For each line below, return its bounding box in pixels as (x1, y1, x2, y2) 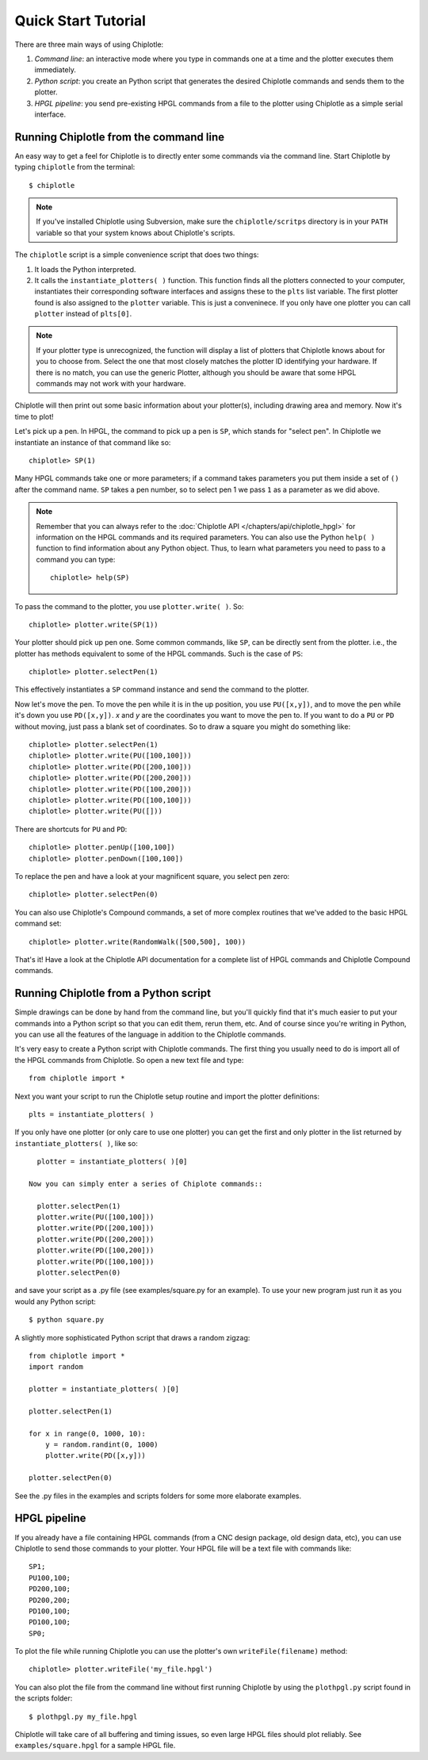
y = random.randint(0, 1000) (44, 1440, 159, 1449)
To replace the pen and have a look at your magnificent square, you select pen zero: (14, 871, 290, 880)
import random (29, 1363, 83, 1371)
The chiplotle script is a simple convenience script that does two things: (14, 250, 259, 259)
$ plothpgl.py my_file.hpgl (29, 1712, 138, 1721)
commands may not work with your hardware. (36, 379, 186, 389)
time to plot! (14, 412, 55, 421)
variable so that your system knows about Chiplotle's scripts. (36, 228, 235, 237)
